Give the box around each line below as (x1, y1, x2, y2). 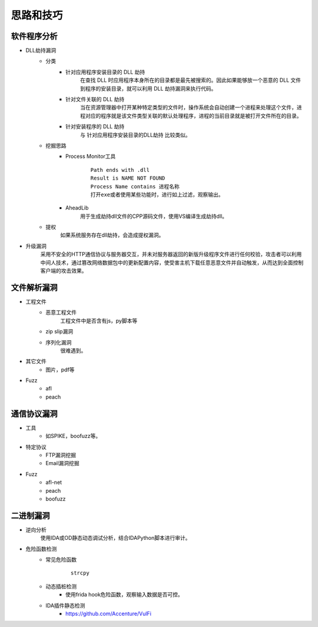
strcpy (71, 570, 90, 576)
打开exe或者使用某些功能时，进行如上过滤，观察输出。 (90, 191, 224, 198)
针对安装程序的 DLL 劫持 (65, 123, 125, 130)
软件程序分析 (11, 31, 58, 41)
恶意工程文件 (45, 309, 77, 316)
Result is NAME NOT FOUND (90, 175, 165, 182)
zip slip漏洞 (45, 328, 74, 335)
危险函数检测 (25, 545, 57, 552)
